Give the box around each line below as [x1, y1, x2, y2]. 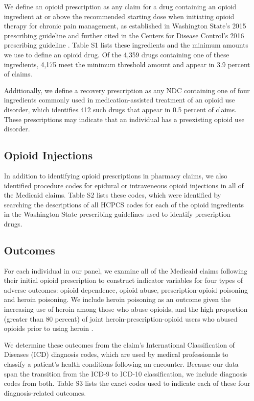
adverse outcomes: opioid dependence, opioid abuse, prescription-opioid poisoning [4, 284, 248, 295]
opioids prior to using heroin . [4, 323, 93, 333]
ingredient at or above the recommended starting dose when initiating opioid [4, 11, 234, 21]
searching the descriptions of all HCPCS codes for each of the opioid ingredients [4, 199, 244, 209]
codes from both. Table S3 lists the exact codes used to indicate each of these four [4, 378, 251, 388]
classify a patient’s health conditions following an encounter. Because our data [4, 359, 239, 369]
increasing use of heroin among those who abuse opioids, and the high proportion [4, 304, 248, 314]
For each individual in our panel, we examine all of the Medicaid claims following [4, 265, 248, 276]
